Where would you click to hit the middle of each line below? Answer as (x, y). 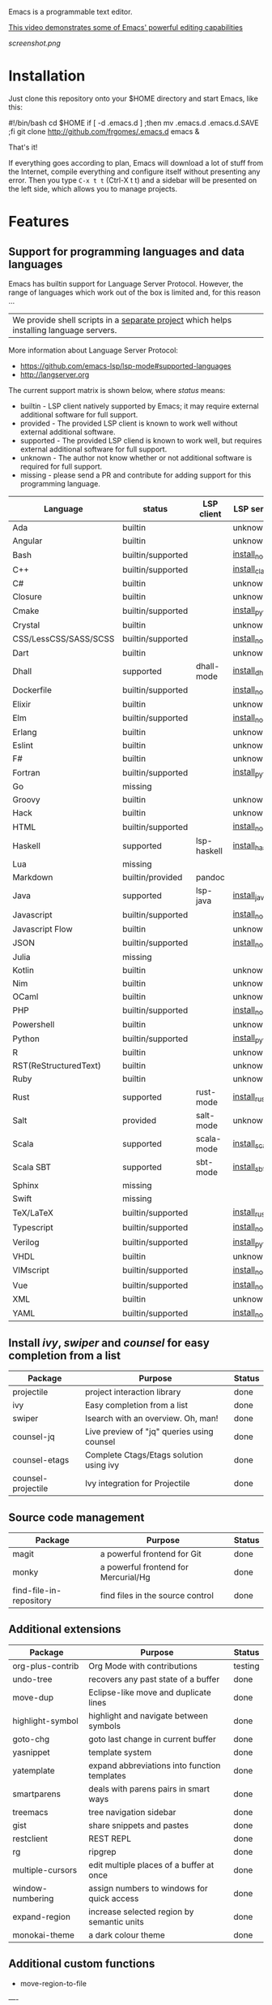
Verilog (26, 1242)
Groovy (26, 800)
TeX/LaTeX (33, 1212)
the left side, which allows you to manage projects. (93, 188)
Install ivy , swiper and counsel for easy (109, 1343)
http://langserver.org (55, 374)
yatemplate (34, 1770)
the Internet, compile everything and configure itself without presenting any (134, 171)
